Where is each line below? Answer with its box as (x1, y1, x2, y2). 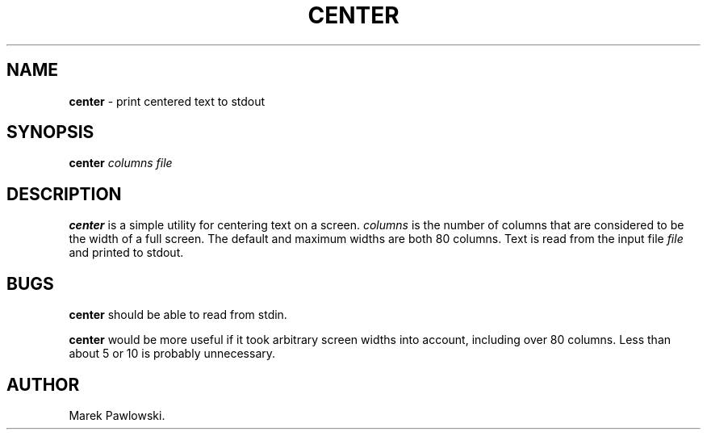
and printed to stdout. (69, 245, 184, 260)
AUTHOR (6, 374, 80, 395)
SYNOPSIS (6, 122, 94, 143)
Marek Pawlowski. (69, 408, 165, 422)
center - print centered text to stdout (69, 94, 266, 108)
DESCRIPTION (6, 183, 122, 204)
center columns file (69, 156, 173, 170)
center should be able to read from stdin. (69, 308, 287, 322)
